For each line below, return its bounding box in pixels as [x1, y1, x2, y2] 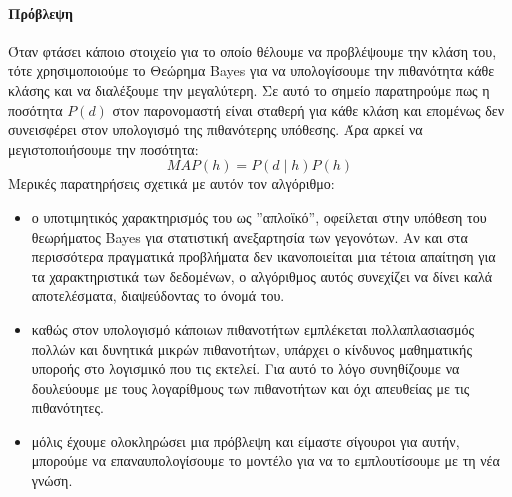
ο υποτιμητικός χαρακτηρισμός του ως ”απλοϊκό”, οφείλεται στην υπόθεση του [31, 206, 487, 227]
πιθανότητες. [31, 397, 104, 418]
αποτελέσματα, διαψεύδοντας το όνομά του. [31, 285, 285, 306]
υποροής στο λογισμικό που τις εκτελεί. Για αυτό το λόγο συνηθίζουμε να [31, 358, 460, 379]
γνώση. [31, 470, 73, 491]
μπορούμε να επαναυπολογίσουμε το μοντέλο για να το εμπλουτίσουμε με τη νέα [31, 450, 500, 471]
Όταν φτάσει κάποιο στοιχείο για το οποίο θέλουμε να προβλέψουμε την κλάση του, [8, 40, 497, 61]
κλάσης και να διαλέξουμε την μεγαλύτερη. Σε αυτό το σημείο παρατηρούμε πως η [8, 79, 490, 100]
